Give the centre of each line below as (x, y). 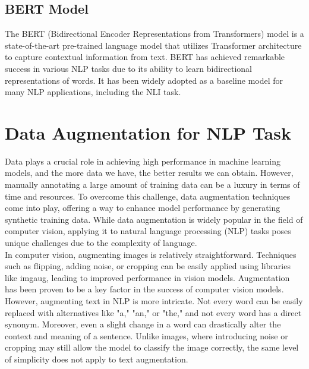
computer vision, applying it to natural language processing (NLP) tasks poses (148, 231)
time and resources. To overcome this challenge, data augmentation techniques (148, 196)
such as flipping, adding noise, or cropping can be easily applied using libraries (148, 266)
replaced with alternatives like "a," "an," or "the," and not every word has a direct (153, 312)
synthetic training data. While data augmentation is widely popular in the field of (154, 219)
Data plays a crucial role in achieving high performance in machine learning (143, 161)
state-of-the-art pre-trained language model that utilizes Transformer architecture (153, 45)
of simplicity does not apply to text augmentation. (97, 359)
